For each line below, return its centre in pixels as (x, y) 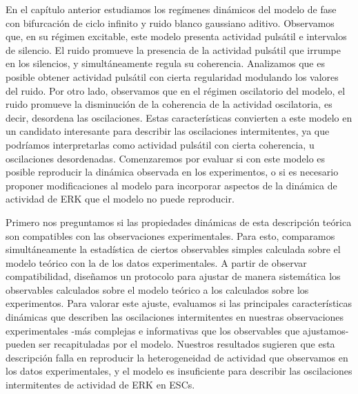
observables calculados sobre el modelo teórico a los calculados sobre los (157, 289)
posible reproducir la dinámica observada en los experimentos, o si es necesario (172, 172)
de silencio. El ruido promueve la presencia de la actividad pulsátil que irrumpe (173, 49)
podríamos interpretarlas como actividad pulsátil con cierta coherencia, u (160, 144)
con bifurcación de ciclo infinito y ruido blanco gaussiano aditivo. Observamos (170, 22)
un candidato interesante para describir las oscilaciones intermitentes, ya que (168, 131)
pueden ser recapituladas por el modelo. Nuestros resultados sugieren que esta (170, 344)
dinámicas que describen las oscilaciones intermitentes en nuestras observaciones (175, 317)
